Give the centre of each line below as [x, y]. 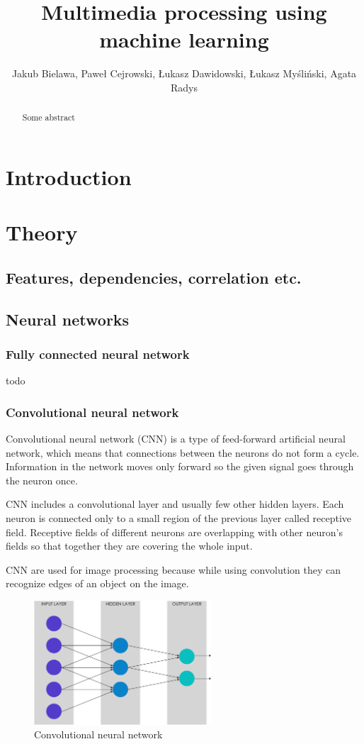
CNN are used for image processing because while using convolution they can [173, 569]
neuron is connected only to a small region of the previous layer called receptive [179, 518]
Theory [42, 232]
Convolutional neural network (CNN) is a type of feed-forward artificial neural [176, 439]
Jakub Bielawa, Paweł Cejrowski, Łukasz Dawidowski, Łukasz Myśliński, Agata [184, 73]
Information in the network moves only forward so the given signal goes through [180, 466]
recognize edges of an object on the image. [97, 583]
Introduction [69, 176]
